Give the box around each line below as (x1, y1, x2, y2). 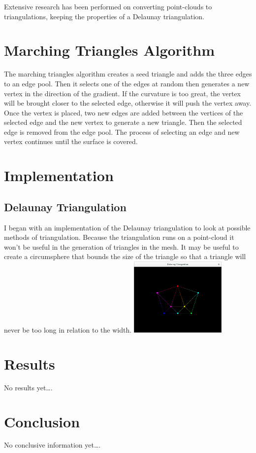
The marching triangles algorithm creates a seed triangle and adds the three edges (4, 69, 252, 79)
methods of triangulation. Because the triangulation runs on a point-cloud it (4, 232, 234, 242)
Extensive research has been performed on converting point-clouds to (4, 1, 212, 11)
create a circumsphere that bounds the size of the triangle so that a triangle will (4, 251, 246, 262)
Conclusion (4, 411, 80, 431)
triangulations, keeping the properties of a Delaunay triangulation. (4, 11, 204, 21)
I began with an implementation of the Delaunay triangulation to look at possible (4, 222, 251, 232)
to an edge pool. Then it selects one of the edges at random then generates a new (4, 78, 250, 88)
